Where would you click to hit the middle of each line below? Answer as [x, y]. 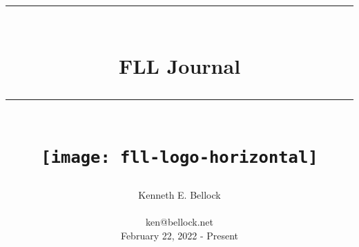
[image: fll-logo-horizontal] [179, 157]
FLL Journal [179, 66]
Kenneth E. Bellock [179, 195]
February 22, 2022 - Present [179, 235]
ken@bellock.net [179, 222]
